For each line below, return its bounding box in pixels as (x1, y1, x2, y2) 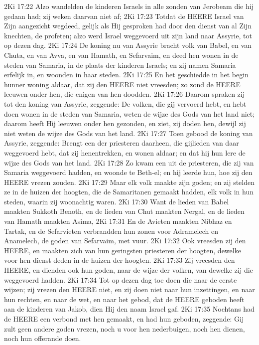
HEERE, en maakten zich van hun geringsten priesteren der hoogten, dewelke (4, 245, 241, 255)
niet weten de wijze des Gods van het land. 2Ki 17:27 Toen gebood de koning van (4, 128, 253, 138)
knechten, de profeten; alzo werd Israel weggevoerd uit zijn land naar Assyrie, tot (4, 30, 252, 40)
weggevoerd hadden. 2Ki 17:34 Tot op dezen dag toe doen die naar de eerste (4, 274, 237, 285)
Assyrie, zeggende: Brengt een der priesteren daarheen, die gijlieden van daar (4, 138, 239, 148)
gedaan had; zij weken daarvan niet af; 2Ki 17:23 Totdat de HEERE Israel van (4, 10, 244, 21)
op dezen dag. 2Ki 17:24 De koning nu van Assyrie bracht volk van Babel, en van (4, 40, 252, 50)
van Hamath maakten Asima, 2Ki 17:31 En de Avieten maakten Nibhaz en (4, 216, 232, 226)
